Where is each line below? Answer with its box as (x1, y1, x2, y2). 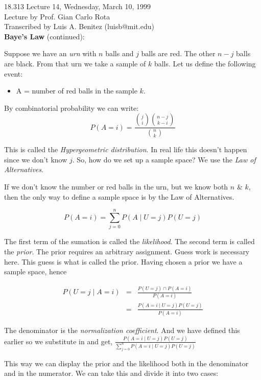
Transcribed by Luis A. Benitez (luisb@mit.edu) (4, 21, 154, 32)
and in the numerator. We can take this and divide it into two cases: (4, 368, 219, 378)
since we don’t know (4, 154, 67, 164)
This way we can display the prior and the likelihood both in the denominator (4, 358, 249, 368)
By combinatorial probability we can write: (4, 102, 139, 113)
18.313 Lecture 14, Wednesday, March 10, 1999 (4, 1, 151, 11)
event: (4, 68, 23, 79)
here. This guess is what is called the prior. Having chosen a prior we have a (4, 256, 243, 267)
